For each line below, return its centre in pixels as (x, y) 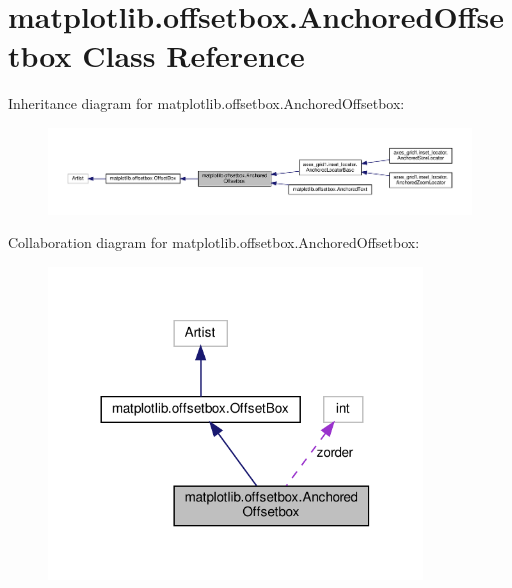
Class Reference (193, 55)
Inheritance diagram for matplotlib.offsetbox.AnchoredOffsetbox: (206, 103)
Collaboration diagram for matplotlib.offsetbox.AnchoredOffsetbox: (214, 242)
